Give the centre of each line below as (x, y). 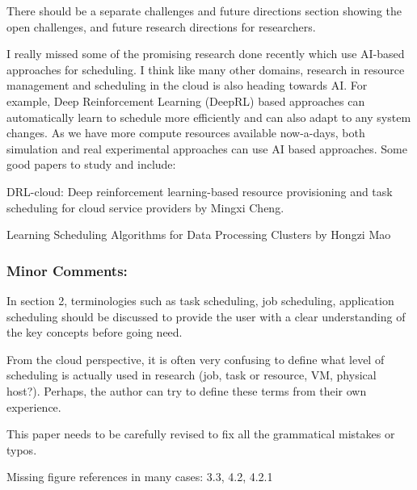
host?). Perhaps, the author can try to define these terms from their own (187, 390)
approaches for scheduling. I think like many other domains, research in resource (206, 69)
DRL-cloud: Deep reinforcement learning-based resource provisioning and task (200, 191)
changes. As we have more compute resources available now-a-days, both (186, 133)
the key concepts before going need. (95, 332)
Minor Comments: (67, 270)
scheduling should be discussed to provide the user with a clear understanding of (206, 316)
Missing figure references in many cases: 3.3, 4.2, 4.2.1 (140, 477)
